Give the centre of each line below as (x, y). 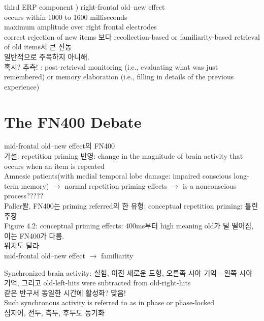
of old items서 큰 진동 (38, 47)
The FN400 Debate (73, 121)
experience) (22, 86)
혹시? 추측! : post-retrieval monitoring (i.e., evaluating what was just (111, 66)
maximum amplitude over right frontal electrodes (80, 27)
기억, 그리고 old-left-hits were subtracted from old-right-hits (97, 283)
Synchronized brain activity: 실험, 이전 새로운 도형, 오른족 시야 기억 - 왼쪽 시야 (128, 272)
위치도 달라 (22, 245)
